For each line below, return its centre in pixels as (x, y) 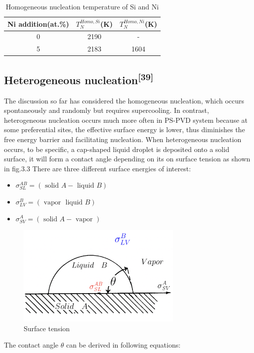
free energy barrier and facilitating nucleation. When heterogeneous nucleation (123, 139)
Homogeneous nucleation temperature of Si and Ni (82, 6)
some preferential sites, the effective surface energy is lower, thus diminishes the (125, 129)
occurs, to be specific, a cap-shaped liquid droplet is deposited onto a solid (117, 149)
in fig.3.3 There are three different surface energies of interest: (98, 168)
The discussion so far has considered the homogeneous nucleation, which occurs (124, 100)
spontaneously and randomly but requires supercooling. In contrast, (106, 110)
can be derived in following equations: (123, 345)
